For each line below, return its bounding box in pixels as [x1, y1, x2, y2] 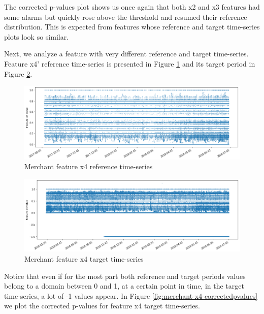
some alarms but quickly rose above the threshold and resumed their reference [4, 11, 247, 22]
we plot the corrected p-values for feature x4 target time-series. [4, 300, 200, 311]
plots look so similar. [4, 31, 69, 42]
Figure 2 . [4, 68, 32, 79]
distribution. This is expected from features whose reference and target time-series [4, 21, 260, 32]
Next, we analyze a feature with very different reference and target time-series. [4, 48, 249, 59]
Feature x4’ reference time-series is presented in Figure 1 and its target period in [4, 58, 255, 69]
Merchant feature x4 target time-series [24, 253, 144, 264]
